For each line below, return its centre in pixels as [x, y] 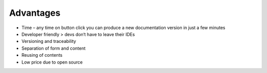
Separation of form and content [54, 48]
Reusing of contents [42, 55]
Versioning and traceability [49, 41]
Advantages [35, 13]
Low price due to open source [52, 62]
